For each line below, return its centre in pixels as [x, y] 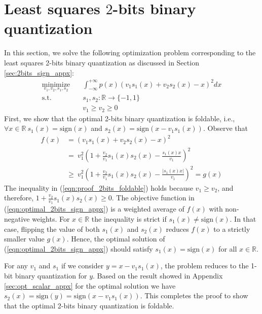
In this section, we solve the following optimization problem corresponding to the [130, 53]
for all [228, 248]
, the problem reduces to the [204, 266]
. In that [243, 218]
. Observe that [225, 128]
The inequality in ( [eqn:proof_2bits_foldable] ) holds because [99, 187]
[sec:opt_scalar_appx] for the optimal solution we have [90, 285]
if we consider [82, 266]
